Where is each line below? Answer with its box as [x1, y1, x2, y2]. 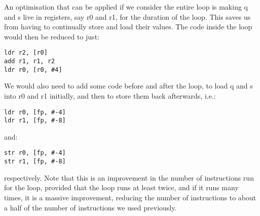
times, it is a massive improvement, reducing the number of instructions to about [4, 192, 256, 202]
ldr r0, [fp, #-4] [4, 108, 66, 116]
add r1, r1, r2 [4, 58, 55, 65]
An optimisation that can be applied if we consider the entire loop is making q [4, 2, 248, 12]
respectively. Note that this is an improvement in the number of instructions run [4, 172, 254, 183]
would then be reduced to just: [4, 31, 99, 41]
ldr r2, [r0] [4, 49, 48, 57]
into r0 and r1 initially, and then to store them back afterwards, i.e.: [4, 90, 216, 101]
